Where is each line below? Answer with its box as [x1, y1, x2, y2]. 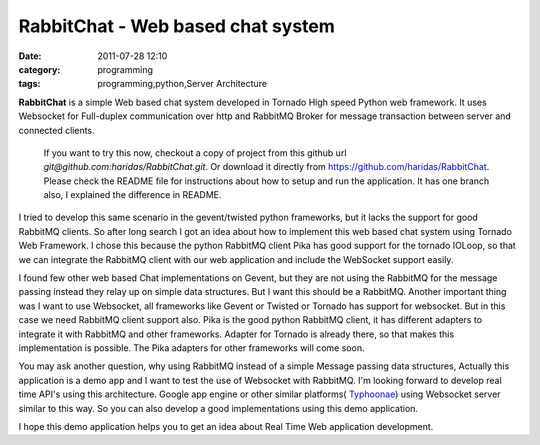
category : [18, 63, 61, 75]
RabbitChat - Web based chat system [18, 15, 335, 37]
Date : [18, 50, 42, 62]
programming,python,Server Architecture [97, 78, 268, 90]
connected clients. [18, 124, 95, 136]
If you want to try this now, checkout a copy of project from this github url [43, 146, 347, 159]
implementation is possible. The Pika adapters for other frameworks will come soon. [18, 341, 365, 354]
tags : [18, 78, 41, 90]
